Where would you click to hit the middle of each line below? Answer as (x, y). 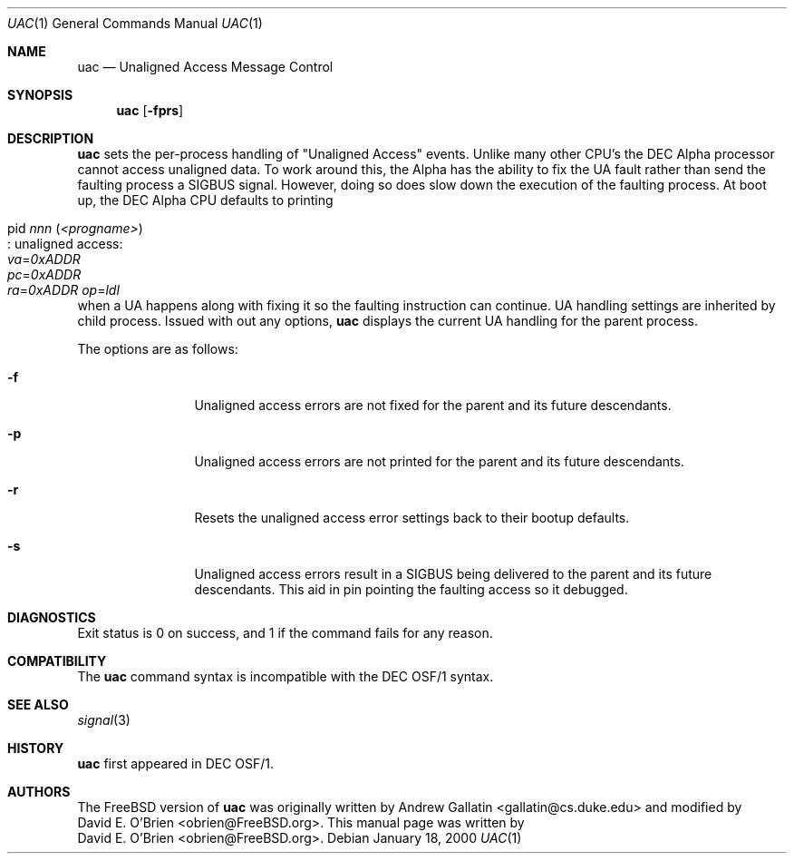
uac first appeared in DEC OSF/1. (176, 763)
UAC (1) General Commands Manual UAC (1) (135, 23)
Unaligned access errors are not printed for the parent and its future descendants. (439, 461)
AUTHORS (39, 792)
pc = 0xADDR (44, 274)
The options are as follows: (158, 349)
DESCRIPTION (51, 138)
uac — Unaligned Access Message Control (205, 67)
